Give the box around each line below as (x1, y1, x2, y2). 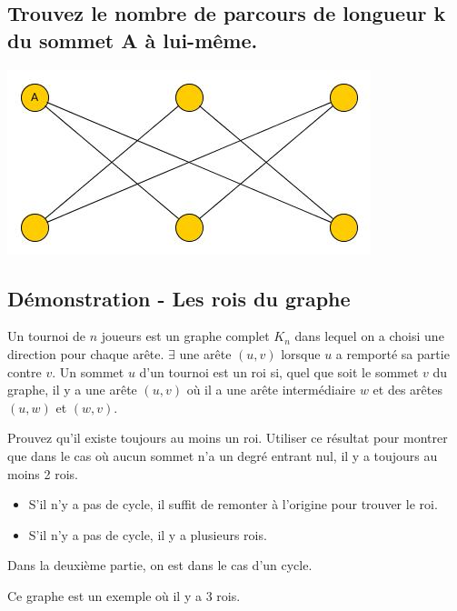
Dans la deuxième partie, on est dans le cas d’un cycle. (7, 556, 313, 575)
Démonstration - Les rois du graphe (7, 284, 351, 312)
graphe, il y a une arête (7, 380, 137, 399)
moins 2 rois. (7, 464, 78, 483)
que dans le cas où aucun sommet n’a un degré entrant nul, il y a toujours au (7, 446, 438, 465)
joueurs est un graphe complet (101, 326, 270, 346)
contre (7, 362, 42, 381)
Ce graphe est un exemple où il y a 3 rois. (7, 586, 241, 605)
